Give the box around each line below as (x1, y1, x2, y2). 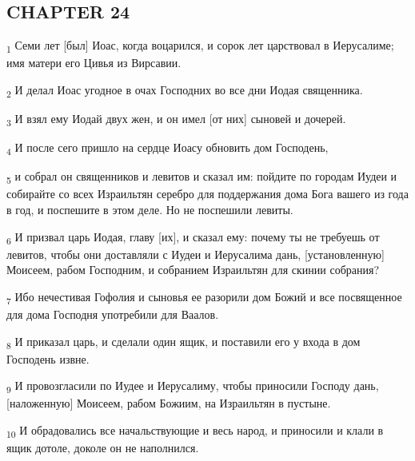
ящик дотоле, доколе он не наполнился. (6, 439, 199, 456)
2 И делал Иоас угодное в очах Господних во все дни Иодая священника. (6, 81, 363, 100)
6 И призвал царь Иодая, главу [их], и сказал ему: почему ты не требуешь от (6, 228, 380, 247)
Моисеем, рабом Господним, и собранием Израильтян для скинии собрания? (6, 261, 380, 278)
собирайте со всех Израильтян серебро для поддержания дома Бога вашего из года (6, 185, 409, 202)
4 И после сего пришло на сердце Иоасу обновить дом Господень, (6, 139, 329, 157)
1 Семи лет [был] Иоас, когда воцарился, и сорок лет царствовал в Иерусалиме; (6, 37, 394, 55)
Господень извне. (6, 350, 90, 367)
